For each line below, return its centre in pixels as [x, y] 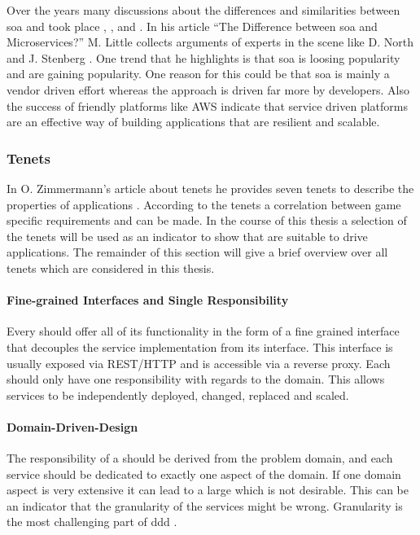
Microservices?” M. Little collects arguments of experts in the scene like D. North [210, 42]
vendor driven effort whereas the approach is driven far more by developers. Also [208, 89]
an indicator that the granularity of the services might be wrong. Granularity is [205, 505]
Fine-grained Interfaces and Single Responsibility [148, 300]
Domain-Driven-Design [72, 426]
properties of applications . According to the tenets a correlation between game [204, 204]
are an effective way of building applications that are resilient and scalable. [193, 122]
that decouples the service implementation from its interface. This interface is [200, 346]
